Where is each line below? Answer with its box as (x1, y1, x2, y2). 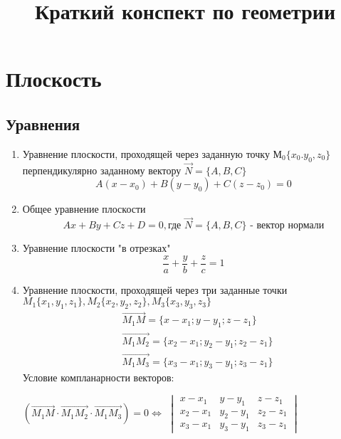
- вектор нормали (250, 221, 325, 231)
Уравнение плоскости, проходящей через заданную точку (22, 146, 270, 161)
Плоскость (6, 64, 102, 93)
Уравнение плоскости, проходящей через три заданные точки (22, 282, 288, 297)
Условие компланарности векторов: (22, 370, 174, 385)
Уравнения (6, 112, 80, 134)
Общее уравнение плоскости (22, 201, 146, 216)
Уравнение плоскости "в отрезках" (22, 240, 171, 255)
